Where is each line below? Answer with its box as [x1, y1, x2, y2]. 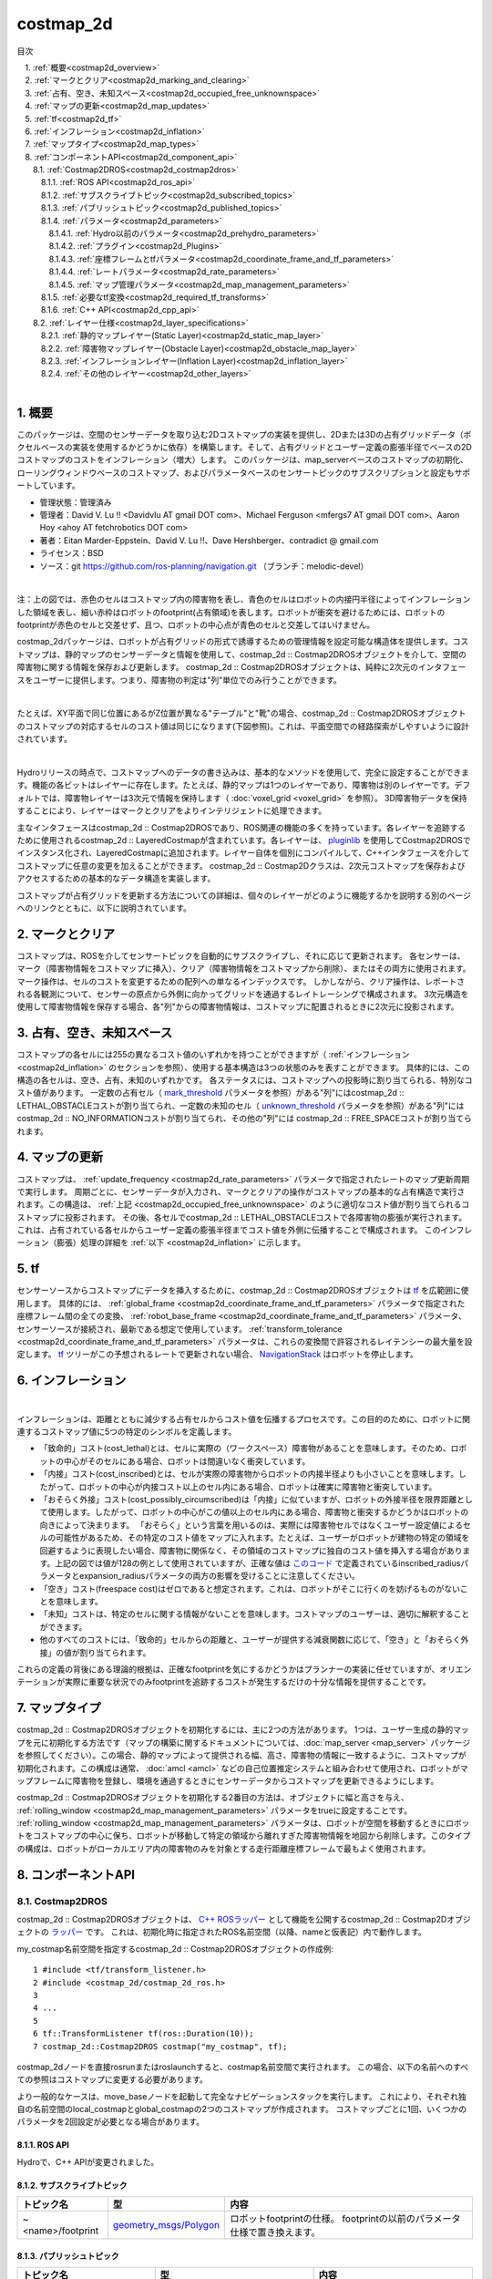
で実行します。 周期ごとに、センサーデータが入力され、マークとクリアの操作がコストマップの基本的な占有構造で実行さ [16, 1186, 466, 1197]
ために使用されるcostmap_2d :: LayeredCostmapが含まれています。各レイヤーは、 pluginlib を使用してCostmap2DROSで [16, 834, 471, 845]
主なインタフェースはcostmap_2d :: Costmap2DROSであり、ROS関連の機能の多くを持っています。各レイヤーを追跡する [16, 821, 466, 833]
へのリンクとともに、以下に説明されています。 [16, 902, 191, 913]
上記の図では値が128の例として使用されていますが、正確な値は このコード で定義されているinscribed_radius [55, 1557, 461, 1568]
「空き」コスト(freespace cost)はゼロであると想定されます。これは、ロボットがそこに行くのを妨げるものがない [39, 1583, 460, 1594]
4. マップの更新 [16, 1150, 104, 1165]
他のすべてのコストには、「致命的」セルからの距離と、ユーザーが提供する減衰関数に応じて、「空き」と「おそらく [39, 1634, 461, 1645]
